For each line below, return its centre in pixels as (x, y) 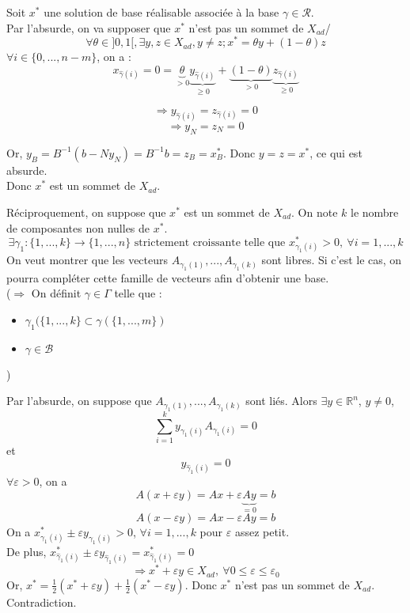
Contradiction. (42, 602)
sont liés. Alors (281, 401)
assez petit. (262, 532)
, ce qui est (336, 152)
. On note (315, 212)
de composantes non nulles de (78, 227)
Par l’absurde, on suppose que (79, 401)
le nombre (375, 212)
